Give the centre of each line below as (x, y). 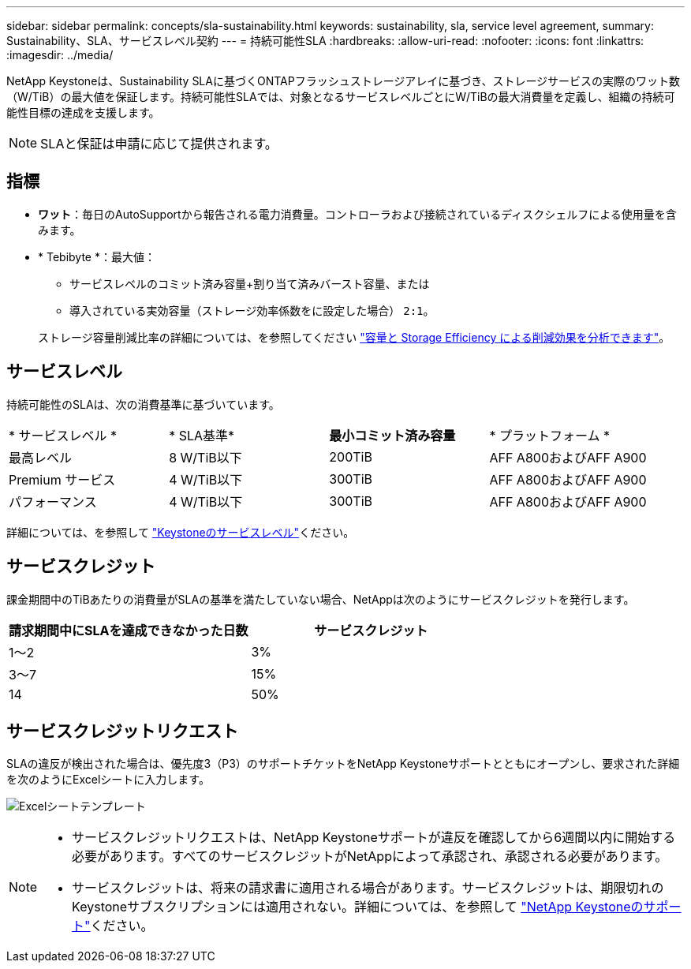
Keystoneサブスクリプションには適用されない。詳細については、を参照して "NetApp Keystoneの (358, 907)
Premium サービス (62, 479)
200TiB (351, 456)
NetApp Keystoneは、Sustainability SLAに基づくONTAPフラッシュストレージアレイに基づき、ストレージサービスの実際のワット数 (344, 81)
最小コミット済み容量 (392, 435)
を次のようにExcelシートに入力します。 (108, 780)
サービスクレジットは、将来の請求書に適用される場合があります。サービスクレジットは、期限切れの (368, 888)
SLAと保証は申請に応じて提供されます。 (159, 144)
